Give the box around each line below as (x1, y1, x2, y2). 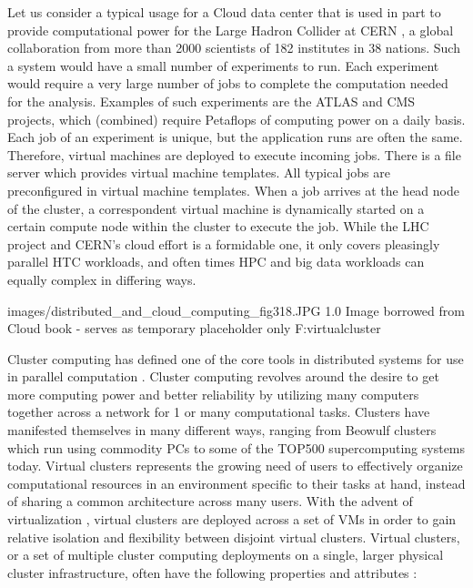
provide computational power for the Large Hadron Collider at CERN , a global (7, 20, 454, 39)
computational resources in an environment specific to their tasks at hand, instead (7, 473, 466, 492)
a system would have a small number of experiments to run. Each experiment (7, 56, 439, 75)
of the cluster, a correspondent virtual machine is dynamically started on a (7, 198, 425, 218)
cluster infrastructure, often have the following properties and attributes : (7, 563, 418, 582)
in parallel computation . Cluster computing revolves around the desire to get (7, 367, 439, 386)
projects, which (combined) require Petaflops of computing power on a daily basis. (7, 109, 466, 128)
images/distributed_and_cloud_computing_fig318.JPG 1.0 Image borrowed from (7, 300, 465, 319)
